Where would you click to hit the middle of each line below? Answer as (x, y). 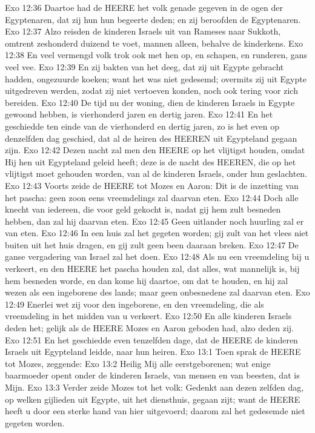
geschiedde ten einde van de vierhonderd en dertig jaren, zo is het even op (142, 126)
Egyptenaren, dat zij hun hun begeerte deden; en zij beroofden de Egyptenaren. (153, 19)
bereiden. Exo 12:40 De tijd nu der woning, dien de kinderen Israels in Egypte (150, 102)
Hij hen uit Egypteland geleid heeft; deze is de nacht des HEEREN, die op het (151, 161)
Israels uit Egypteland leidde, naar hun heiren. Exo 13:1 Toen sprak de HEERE (153, 352)
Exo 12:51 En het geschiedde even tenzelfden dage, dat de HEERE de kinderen (151, 339)
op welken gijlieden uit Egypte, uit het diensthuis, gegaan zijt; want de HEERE (153, 399)
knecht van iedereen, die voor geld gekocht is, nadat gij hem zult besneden (143, 209)
